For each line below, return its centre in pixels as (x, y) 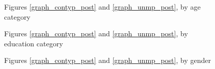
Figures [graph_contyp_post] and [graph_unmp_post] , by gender (107, 60)
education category (34, 43)
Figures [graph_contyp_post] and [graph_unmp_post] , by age (102, 7)
